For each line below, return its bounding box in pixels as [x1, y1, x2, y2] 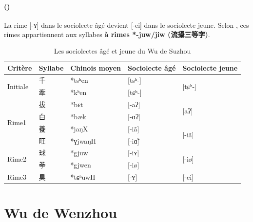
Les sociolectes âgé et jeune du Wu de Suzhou [54, 45, 191, 55]
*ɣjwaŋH [70, 135, 96, 146]
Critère [7, 62, 32, 73]
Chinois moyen [70, 62, 121, 73]
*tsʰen [70, 75, 88, 85]
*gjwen [70, 160, 91, 170]
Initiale [7, 81, 29, 91]
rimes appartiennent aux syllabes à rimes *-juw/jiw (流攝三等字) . [4, 29, 210, 39]
